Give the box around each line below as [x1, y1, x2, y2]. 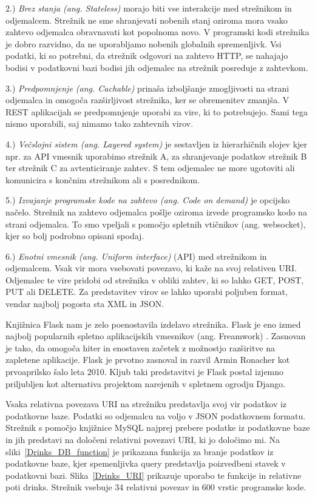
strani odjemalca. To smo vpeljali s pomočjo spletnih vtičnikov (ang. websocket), [5, 217, 306, 230]
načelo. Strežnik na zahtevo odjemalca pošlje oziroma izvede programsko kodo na [5, 205, 307, 218]
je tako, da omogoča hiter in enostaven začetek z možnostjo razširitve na [5, 341, 276, 354]
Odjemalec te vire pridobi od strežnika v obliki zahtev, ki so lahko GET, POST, [5, 273, 304, 286]
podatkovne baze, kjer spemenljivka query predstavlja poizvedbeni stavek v [5, 457, 286, 470]
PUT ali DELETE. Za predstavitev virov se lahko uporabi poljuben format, [5, 285, 288, 298]
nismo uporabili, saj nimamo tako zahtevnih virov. [5, 117, 194, 130]
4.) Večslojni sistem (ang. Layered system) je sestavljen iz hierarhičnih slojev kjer [5, 137, 308, 150]
